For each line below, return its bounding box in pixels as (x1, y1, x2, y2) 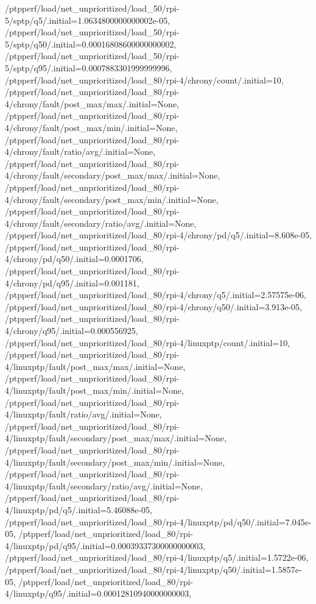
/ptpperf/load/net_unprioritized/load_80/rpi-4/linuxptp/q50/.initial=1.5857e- (5, 563, 302, 575)
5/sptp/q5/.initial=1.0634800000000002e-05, (5, 13, 170, 26)
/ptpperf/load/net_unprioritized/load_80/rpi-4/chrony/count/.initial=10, (5, 73, 284, 86)
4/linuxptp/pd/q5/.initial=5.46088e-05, (5, 503, 152, 516)
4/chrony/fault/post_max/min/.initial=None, (5, 121, 178, 133)
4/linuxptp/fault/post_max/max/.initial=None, (5, 360, 186, 372)
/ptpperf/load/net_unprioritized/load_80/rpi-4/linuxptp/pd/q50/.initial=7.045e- (5, 515, 312, 528)
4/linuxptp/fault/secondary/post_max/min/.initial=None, (5, 455, 225, 468)
